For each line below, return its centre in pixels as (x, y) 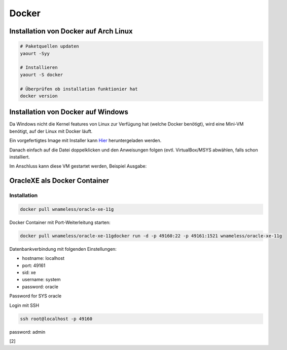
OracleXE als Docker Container (59, 181)
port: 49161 (34, 265)
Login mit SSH (24, 305)
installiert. (20, 157)
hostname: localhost (43, 258)
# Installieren (39, 68)
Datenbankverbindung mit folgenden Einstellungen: (63, 249)
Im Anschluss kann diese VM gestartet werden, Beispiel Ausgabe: (78, 166)
